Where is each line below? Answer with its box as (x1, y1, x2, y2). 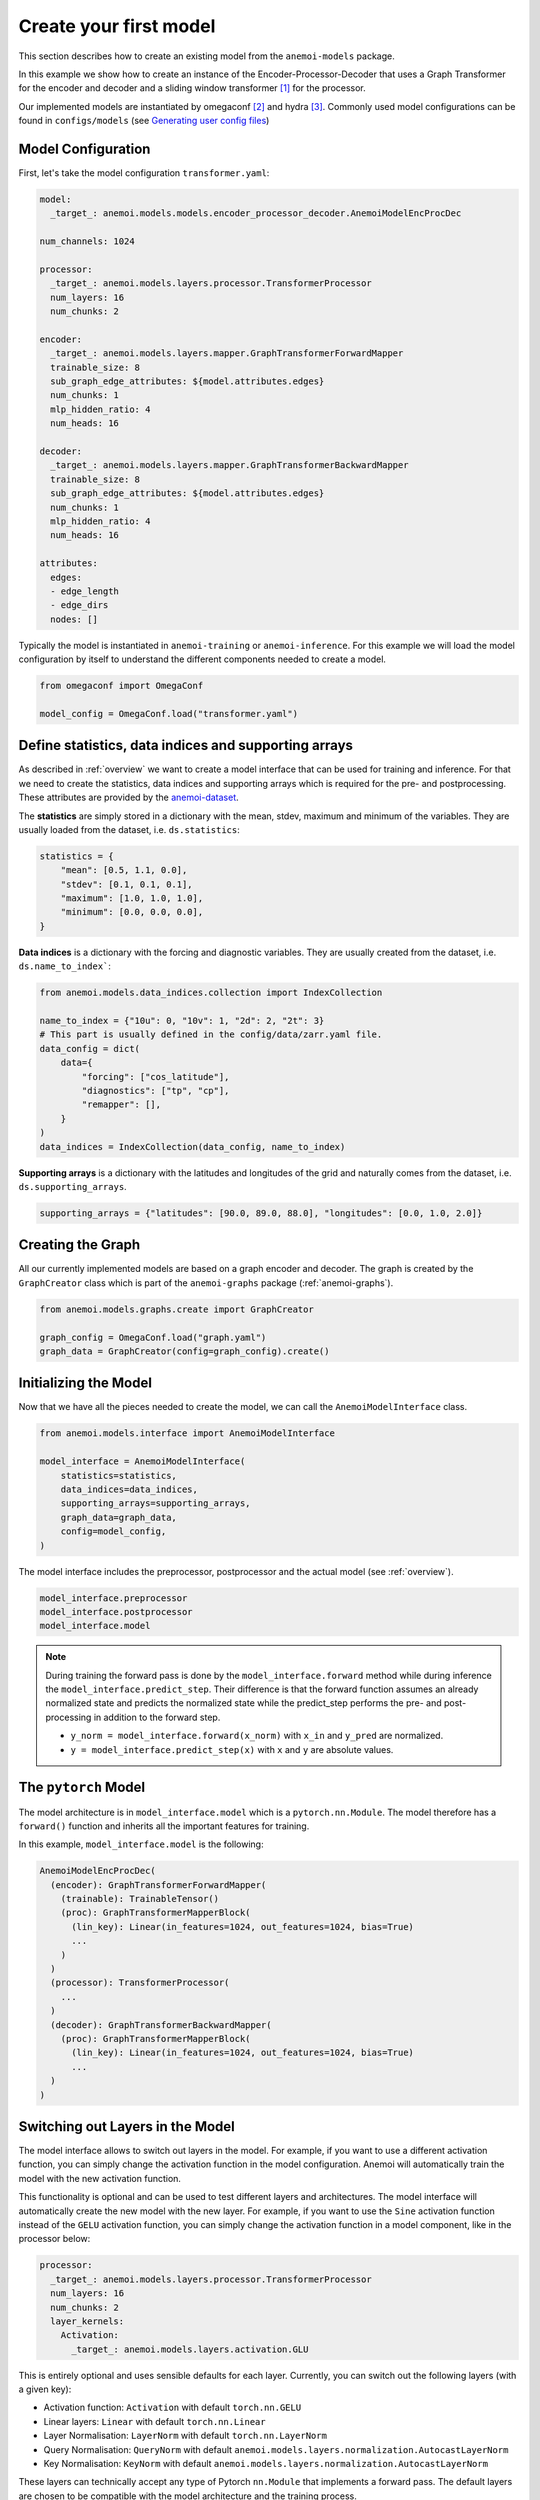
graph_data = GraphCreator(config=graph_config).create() (39, 1345, 330, 1357)
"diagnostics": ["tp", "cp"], (81, 1085, 230, 1096)
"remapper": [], (81, 1099, 162, 1110)
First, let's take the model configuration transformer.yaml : (18, 167, 270, 179)
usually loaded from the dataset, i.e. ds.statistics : (18, 823, 240, 835)
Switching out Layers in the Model (18, 2118, 235, 2135)
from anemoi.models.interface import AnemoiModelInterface (39, 1428, 335, 1439)
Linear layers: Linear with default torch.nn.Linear (43, 2415, 266, 2427)
